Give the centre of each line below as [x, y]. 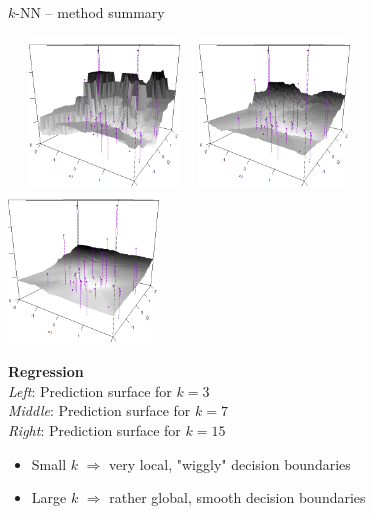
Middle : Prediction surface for [99, 410]
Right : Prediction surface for [94, 429]
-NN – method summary [90, 12]
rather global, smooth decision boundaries [237, 497]
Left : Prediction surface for [90, 390]
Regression [46, 371]
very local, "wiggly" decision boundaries [230, 463]
